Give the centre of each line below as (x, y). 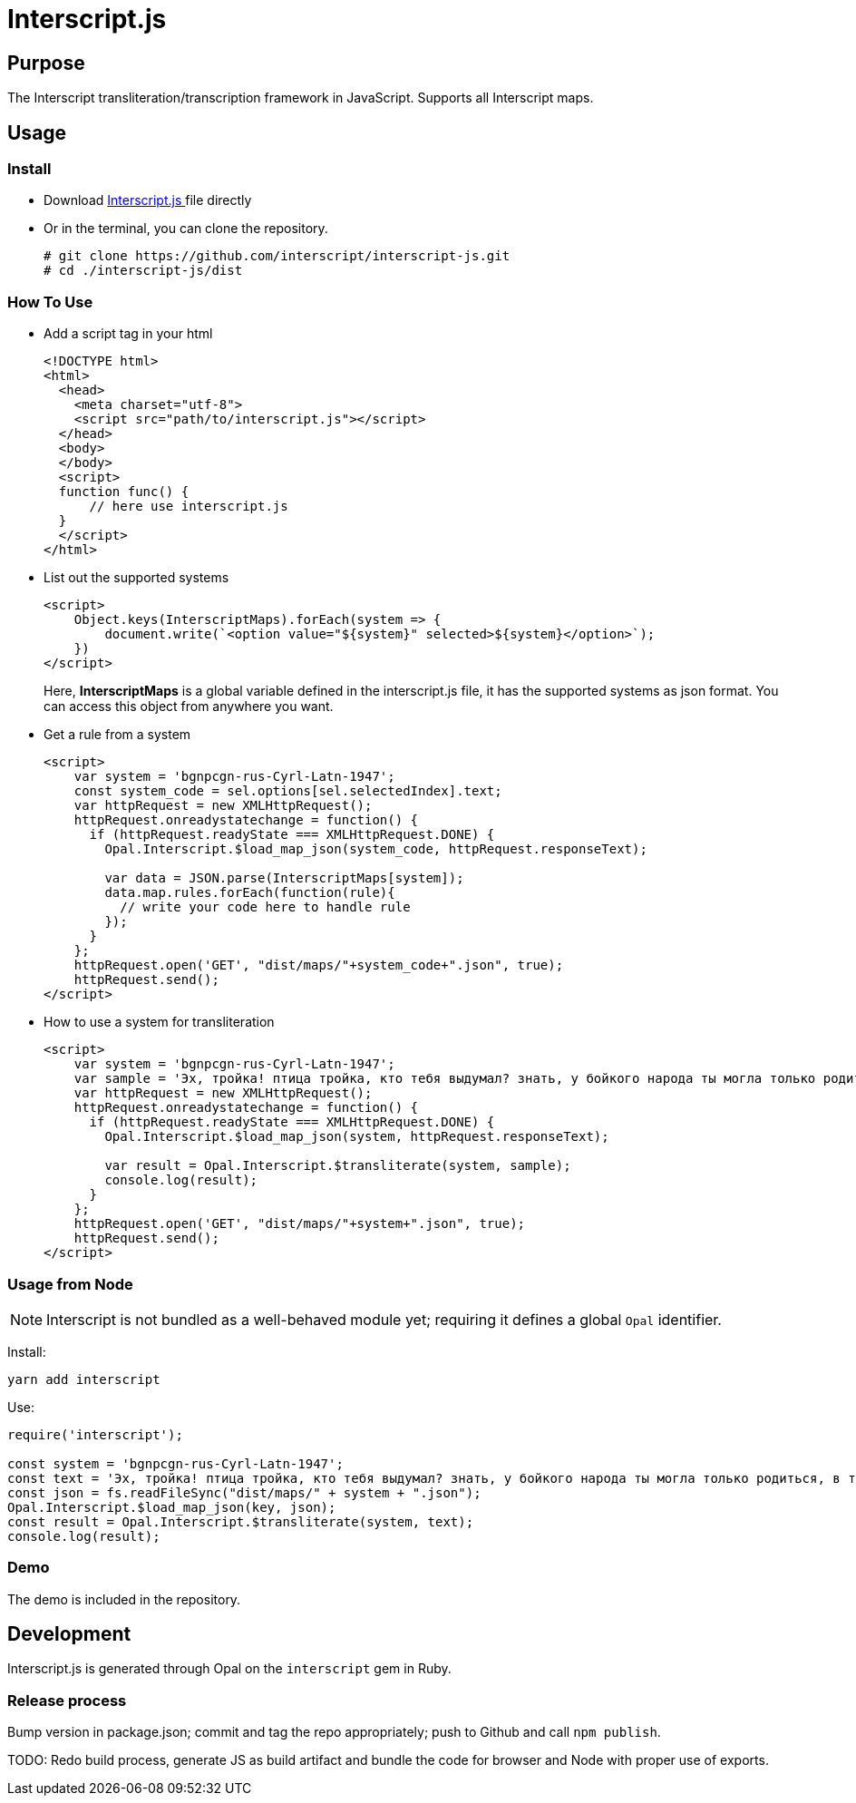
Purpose (46, 63)
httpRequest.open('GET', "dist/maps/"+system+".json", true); (300, 1224)
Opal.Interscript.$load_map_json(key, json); (172, 1507)
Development (69, 1634)
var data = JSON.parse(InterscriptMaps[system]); (284, 878)
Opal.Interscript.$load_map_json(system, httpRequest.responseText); (357, 1137)
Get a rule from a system (117, 735)
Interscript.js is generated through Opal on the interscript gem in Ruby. (229, 1669)
